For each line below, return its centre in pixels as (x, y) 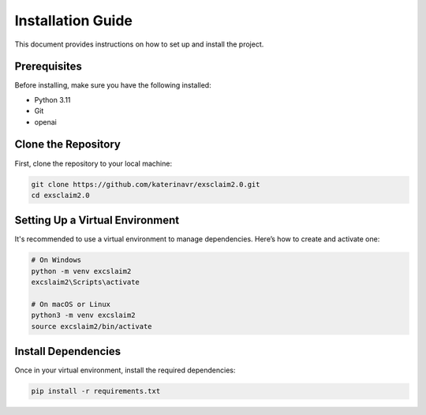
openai (45, 122)
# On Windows (56, 260)
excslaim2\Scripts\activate (85, 282)
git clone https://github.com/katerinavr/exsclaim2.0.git (146, 184)
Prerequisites (48, 67)
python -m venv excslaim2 (81, 271)
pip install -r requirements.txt (96, 391)
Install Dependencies (68, 351)
